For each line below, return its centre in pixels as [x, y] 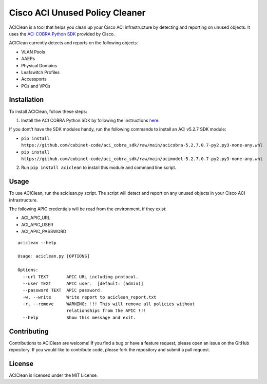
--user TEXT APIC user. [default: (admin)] [83, 283]
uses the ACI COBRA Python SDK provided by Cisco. [62, 34]
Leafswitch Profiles [40, 72]
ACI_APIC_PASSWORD [44, 232]
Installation [26, 100]
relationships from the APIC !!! [106, 311]
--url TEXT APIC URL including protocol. [81, 277]
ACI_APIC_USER [37, 224]
